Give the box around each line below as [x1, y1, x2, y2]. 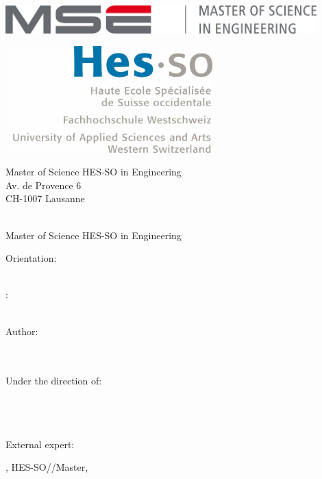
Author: [5, 323, 38, 338]
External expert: [5, 437, 75, 451]
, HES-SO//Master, [5, 460, 88, 474]
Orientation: [5, 251, 57, 265]
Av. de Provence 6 [5, 177, 82, 192]
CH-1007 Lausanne [5, 191, 85, 206]
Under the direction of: [5, 373, 102, 388]
